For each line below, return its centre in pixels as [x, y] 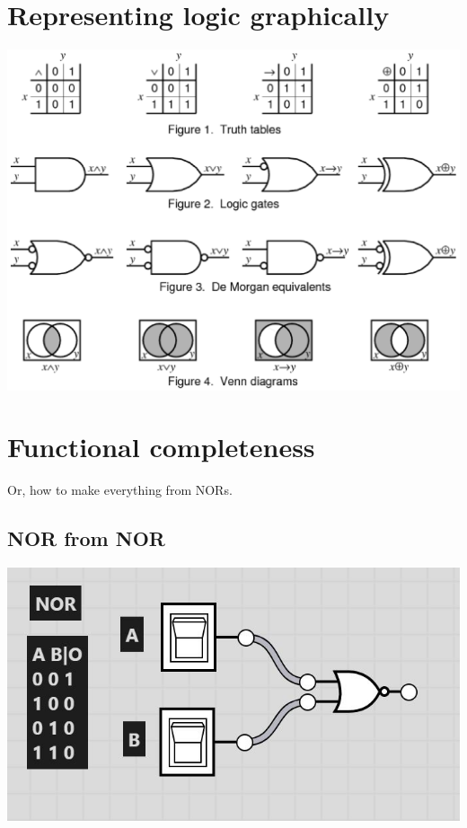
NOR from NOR [86, 538]
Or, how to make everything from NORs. [120, 490]
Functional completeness [161, 447]
